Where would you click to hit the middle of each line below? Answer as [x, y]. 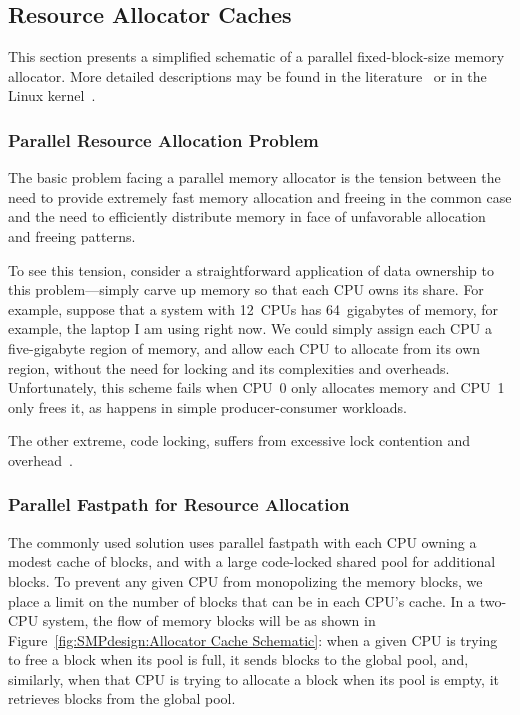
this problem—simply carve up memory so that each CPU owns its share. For [246, 289]
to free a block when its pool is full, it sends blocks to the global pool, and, [238, 659]
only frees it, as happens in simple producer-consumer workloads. [207, 406]
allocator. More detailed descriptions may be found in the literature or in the [247, 75]
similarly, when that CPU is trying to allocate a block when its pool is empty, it [253, 678]
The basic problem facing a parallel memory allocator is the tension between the [254, 177]
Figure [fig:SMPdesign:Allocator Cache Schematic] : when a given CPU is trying [253, 639]
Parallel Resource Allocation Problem [163, 139]
